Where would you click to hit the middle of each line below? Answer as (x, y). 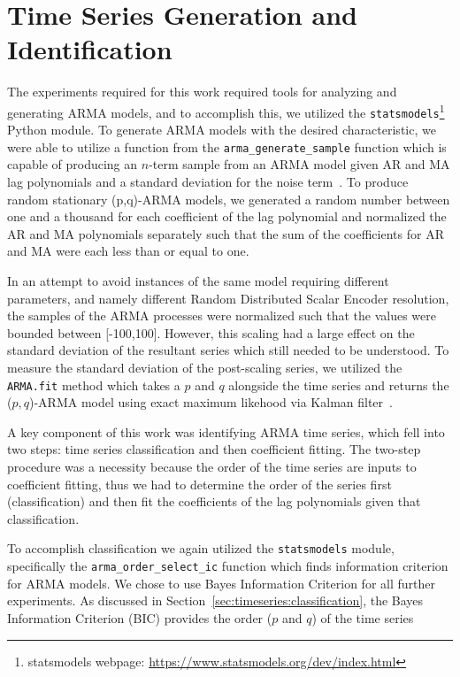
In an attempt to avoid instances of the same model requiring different (198, 281)
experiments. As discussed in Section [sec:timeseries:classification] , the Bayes (215, 600)
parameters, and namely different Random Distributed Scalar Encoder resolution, (228, 298)
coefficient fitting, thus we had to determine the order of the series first (199, 484)
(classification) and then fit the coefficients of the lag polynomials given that (214, 501)
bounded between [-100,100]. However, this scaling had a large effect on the (211, 332)
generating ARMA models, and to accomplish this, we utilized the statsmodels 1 (226, 111)
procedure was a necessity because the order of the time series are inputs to (212, 467)
